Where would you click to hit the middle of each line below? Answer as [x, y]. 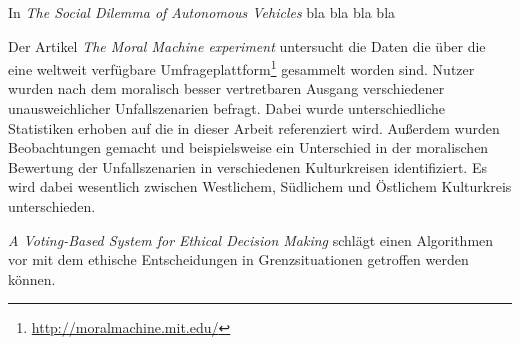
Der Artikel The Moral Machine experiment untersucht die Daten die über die [247, 45]
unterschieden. [52, 206]
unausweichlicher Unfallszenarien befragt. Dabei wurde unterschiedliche [226, 108]
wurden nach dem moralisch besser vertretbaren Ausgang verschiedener [226, 88]
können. [32, 278]
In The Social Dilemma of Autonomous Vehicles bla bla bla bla [202, 12]
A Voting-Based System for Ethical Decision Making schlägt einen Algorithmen [251, 239]
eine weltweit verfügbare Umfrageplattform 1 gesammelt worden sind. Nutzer [241, 67]
